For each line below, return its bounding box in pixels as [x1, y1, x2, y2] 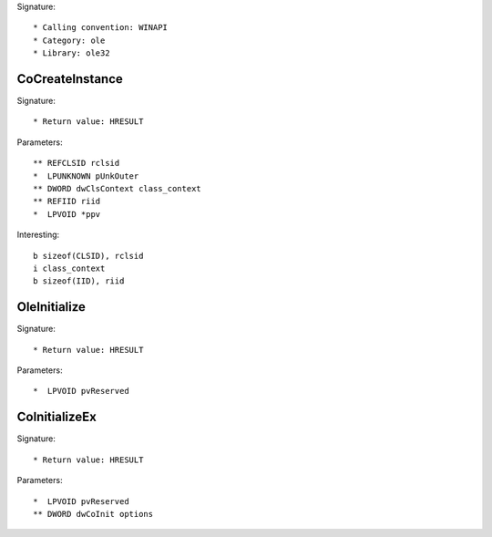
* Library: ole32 [33, 48, 110, 58]
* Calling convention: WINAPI [33, 23, 169, 33]
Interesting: [16, 229, 60, 241]
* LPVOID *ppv [33, 209, 101, 219]
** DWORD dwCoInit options [33, 509, 154, 519]
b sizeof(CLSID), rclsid [33, 251, 144, 261]
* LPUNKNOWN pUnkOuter [33, 170, 139, 181]
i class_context [33, 263, 106, 274]
